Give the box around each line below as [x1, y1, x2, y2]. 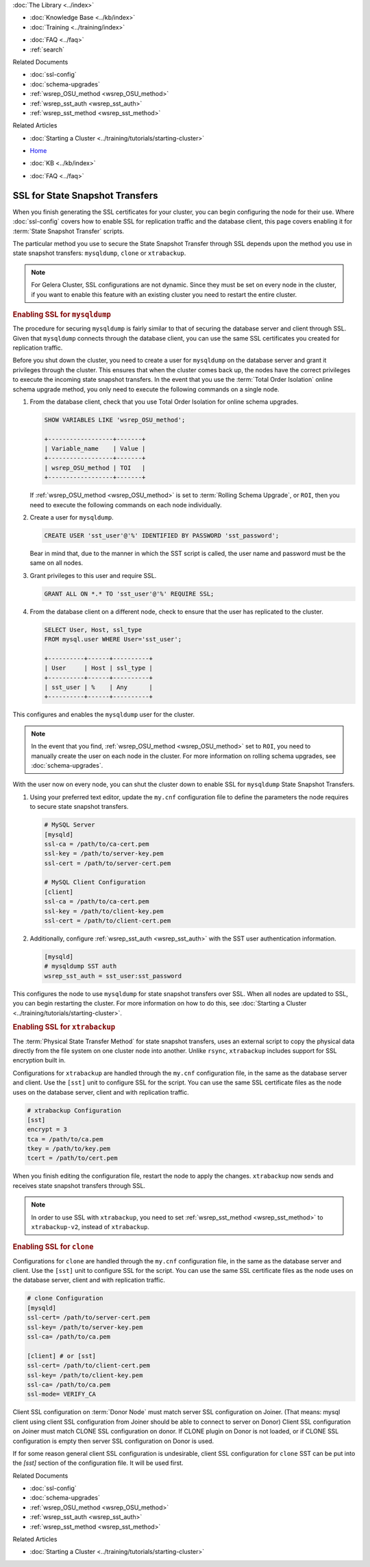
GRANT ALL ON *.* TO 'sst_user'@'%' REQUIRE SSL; [44, 590, 214, 598]
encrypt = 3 [27, 1126, 68, 1134]
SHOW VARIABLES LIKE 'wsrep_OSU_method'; [44, 415, 186, 424]
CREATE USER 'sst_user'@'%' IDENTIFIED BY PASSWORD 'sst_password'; [44, 531, 280, 539]
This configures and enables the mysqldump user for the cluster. [12, 710, 195, 719]
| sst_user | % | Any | [44, 683, 153, 692]
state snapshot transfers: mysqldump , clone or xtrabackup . [12, 249, 186, 257]
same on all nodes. [29, 559, 84, 567]
